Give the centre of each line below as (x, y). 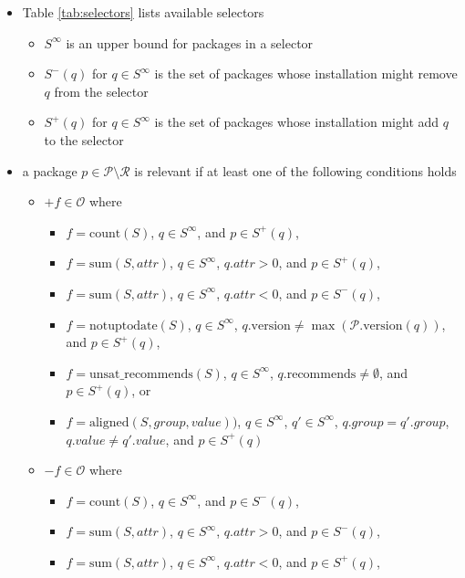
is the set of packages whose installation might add (297, 122)
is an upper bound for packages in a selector (190, 42)
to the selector (84, 139)
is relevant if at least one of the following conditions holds (295, 170)
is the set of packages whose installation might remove (306, 74)
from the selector (101, 91)
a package (50, 170)
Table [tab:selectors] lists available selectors (143, 12)
